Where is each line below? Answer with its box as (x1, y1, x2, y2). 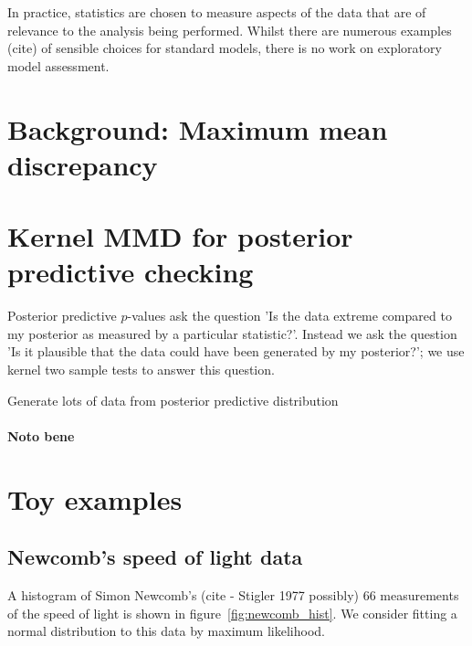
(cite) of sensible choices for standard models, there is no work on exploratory (7, 38, 442, 58)
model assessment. (7, 56, 110, 75)
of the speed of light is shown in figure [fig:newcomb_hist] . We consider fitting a (7, 603, 457, 622)
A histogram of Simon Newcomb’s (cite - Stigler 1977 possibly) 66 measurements (7, 585, 459, 604)
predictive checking (7, 253, 254, 291)
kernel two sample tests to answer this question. (7, 360, 275, 379)
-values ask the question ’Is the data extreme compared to (127, 306, 452, 325)
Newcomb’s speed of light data (7, 543, 303, 571)
